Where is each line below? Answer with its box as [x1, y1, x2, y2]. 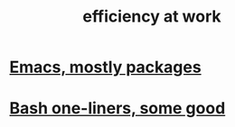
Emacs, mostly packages [9, 57, 202, 77]
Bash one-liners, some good [9, 98, 226, 119]
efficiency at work [82, 6, 221, 27]
